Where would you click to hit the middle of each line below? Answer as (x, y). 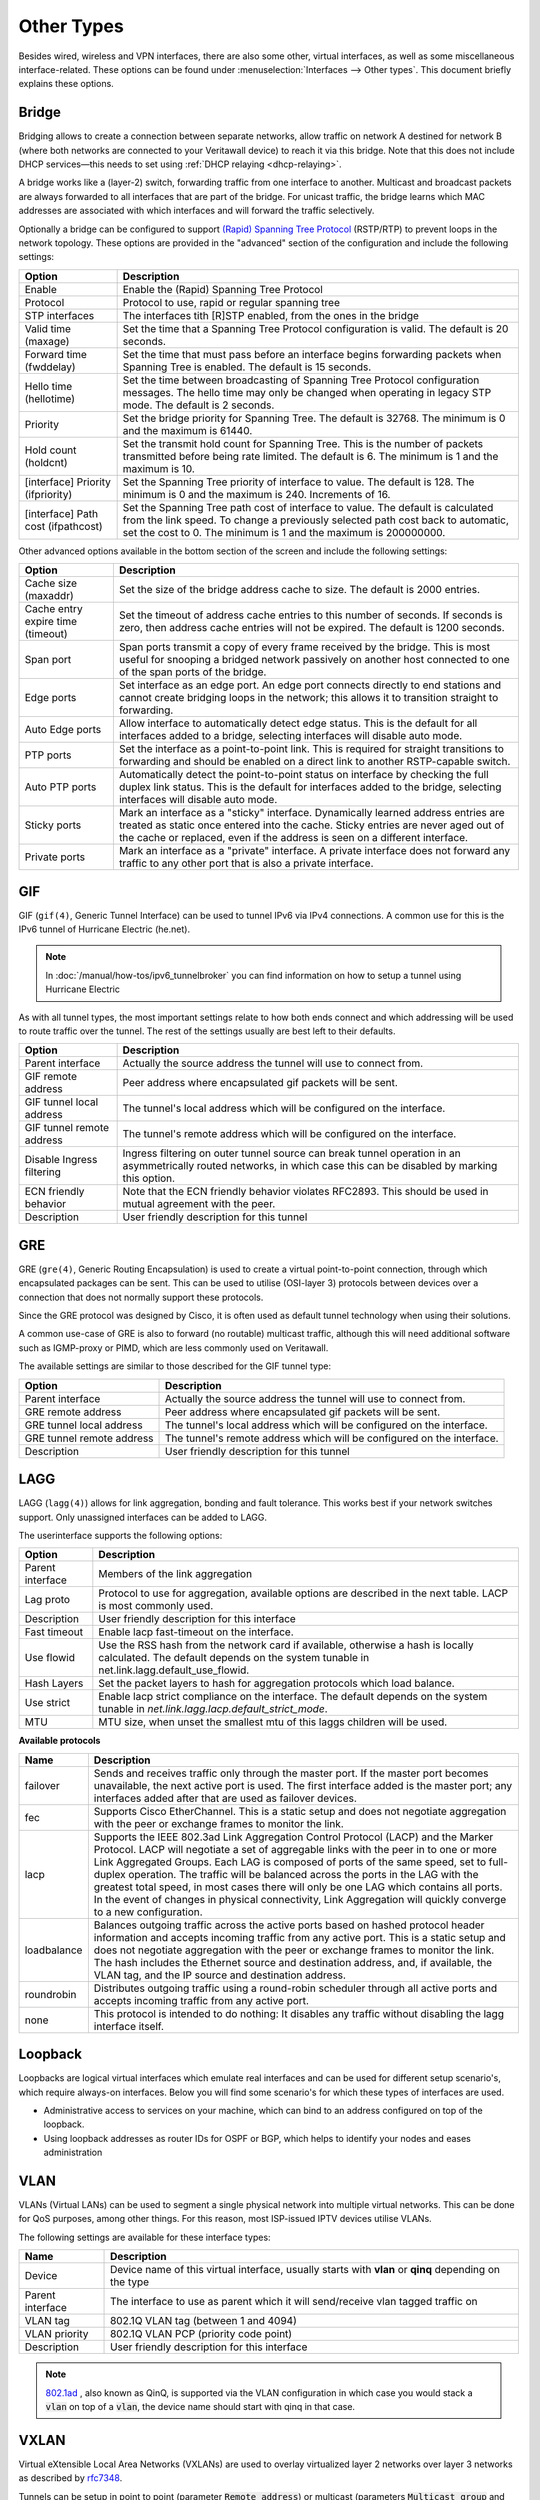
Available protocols (59, 1741)
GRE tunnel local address (84, 1425)
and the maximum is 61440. (187, 430)
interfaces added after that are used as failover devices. (225, 1798)
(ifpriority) (48, 494)
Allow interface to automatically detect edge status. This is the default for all (298, 723)
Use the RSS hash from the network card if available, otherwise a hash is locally (286, 1645)
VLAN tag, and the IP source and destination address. (220, 1975)
